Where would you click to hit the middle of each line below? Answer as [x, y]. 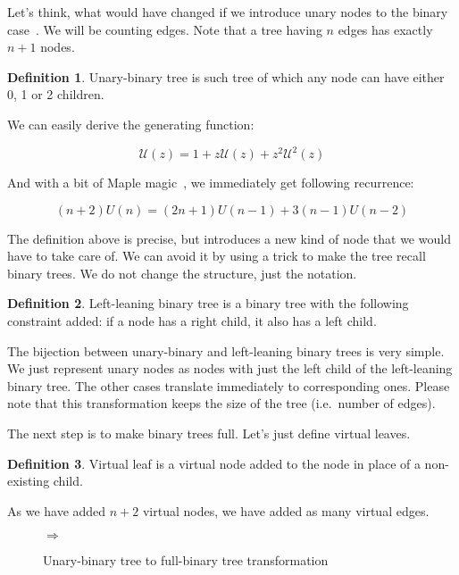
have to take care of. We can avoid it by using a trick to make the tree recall [217, 256]
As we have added [57, 510]
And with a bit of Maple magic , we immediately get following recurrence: [211, 183]
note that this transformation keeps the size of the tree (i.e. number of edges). [221, 403]
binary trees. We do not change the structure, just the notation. [182, 273]
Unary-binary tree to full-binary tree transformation [186, 560]
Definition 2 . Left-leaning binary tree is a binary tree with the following [208, 303]
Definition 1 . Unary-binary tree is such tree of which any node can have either [226, 76]
